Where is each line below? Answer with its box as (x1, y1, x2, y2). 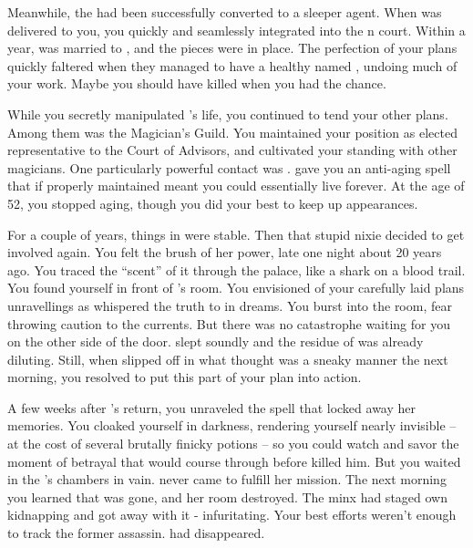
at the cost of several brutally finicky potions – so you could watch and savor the (7, 434, 459, 453)
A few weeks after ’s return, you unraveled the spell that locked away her (7, 398, 416, 417)
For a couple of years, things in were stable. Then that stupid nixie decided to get (7, 224, 465, 243)
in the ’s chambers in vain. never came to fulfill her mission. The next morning (7, 470, 447, 489)
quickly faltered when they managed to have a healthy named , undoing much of (7, 56, 458, 75)
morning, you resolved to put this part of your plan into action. (7, 367, 362, 387)
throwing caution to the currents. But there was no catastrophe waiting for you (7, 314, 450, 333)
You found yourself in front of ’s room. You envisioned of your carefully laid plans (7, 278, 465, 297)
